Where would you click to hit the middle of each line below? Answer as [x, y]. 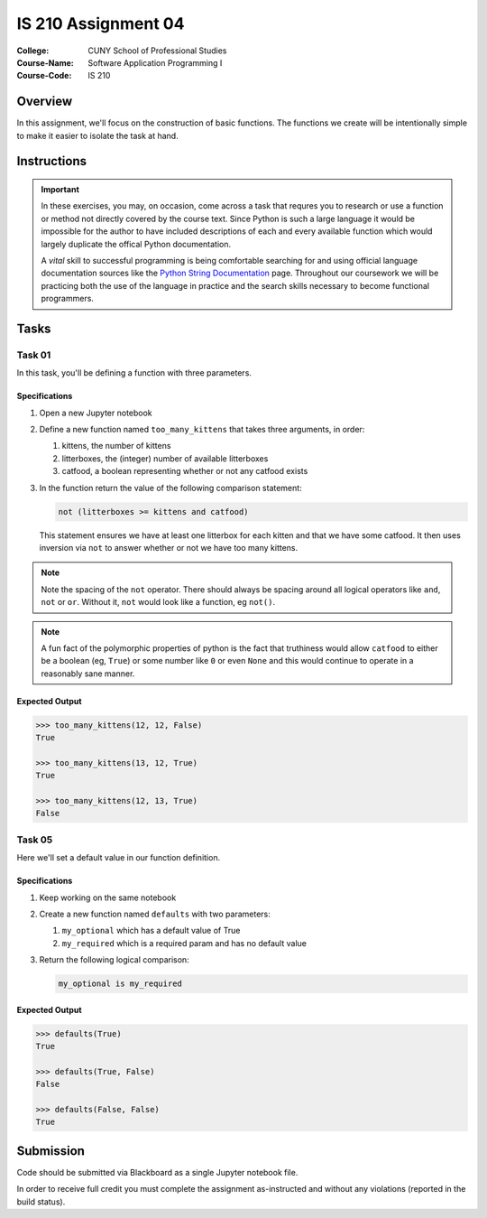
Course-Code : [44, 76]
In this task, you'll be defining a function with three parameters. [134, 373]
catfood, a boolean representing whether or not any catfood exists [185, 471]
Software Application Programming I [155, 62]
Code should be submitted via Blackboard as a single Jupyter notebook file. [157, 1172]
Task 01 [34, 355]
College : [33, 51]
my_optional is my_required [120, 984]
